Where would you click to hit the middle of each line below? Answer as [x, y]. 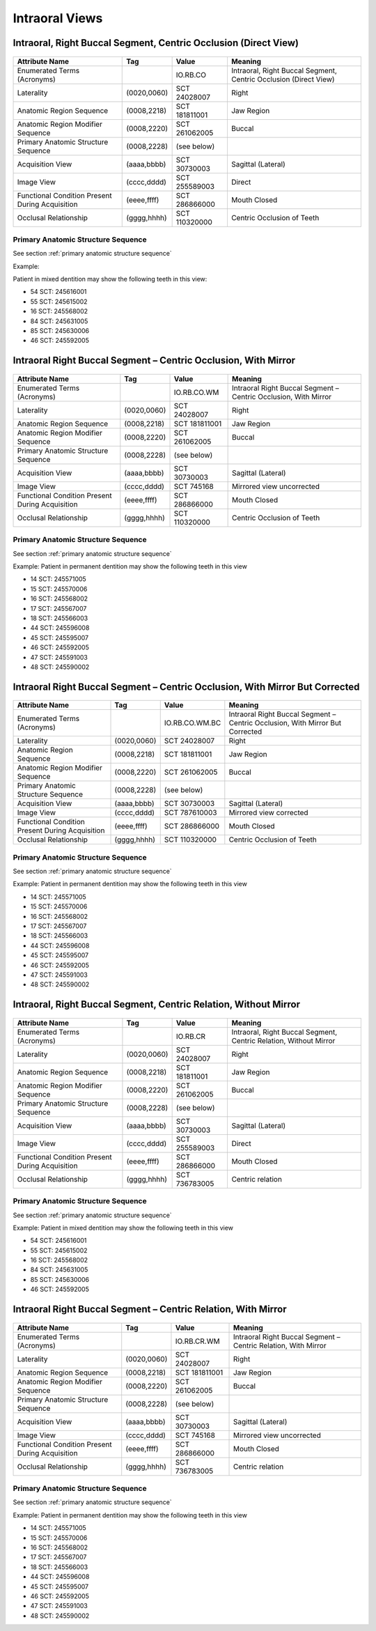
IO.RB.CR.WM [197, 1341]
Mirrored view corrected [269, 813]
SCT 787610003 [190, 813]
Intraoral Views [58, 18]
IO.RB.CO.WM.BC [193, 723]
